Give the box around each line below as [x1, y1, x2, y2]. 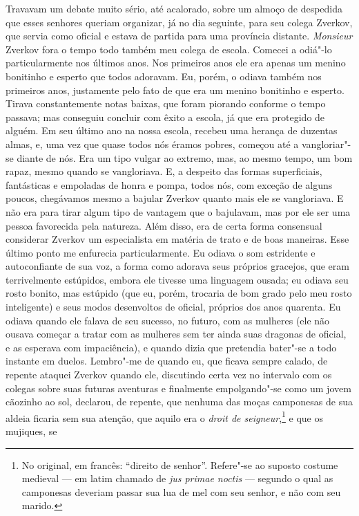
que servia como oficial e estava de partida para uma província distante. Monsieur [6, 28, 353, 43]
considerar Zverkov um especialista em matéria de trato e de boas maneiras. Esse [6, 232, 349, 246]
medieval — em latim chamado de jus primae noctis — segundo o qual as [21, 471, 333, 486]
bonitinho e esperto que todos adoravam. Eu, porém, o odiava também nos [6, 68, 322, 83]
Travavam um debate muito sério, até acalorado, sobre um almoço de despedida [6, 1, 343, 15]
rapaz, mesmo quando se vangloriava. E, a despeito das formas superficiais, [6, 164, 322, 178]
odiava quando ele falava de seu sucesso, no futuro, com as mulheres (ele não [6, 313, 330, 327]
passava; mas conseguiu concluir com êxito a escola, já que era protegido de [6, 109, 325, 124]
